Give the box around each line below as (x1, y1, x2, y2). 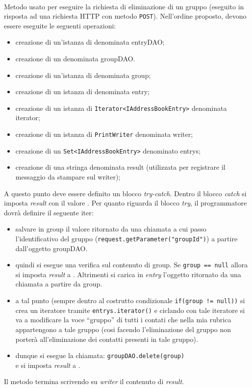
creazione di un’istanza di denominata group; (15, 70, 151, 80)
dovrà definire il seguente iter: (4, 207, 94, 217)
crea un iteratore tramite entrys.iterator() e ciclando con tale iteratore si (15, 305, 245, 315)
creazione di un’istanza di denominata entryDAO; (15, 37, 165, 47)
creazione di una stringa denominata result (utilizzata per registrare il (15, 162, 226, 172)
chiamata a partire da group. (15, 279, 102, 289)
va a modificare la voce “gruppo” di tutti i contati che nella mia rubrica (15, 314, 231, 325)
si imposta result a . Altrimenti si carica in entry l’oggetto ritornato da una (15, 269, 241, 279)
